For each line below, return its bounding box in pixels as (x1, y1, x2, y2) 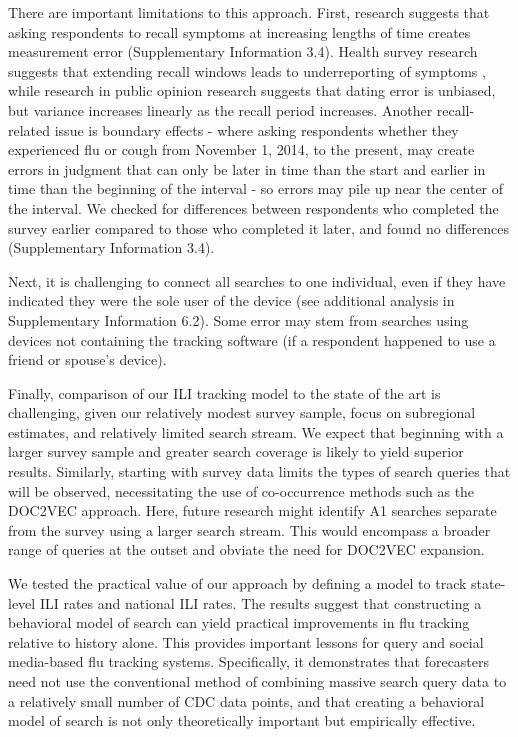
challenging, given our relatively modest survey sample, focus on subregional (8, 402, 476, 423)
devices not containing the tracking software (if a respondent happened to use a (8, 329, 496, 350)
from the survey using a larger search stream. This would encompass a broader (8, 519, 491, 540)
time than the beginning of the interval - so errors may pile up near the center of (8, 178, 504, 199)
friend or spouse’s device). (8, 349, 167, 370)
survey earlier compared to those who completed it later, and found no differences (8, 217, 509, 238)
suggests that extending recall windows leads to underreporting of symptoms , (8, 60, 486, 81)
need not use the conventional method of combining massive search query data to (8, 671, 507, 691)
